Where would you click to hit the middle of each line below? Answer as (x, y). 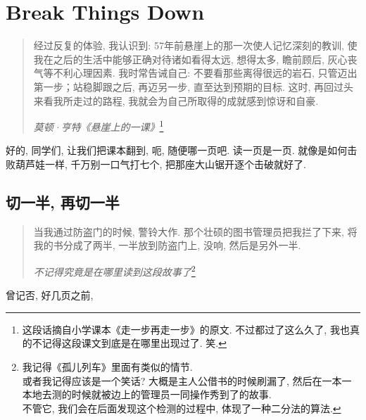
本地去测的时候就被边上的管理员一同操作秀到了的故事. (147, 394)
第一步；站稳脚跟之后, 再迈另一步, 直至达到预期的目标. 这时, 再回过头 (194, 86)
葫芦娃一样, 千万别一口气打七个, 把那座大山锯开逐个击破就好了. (160, 164)
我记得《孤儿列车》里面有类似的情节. (107, 366)
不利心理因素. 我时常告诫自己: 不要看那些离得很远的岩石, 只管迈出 (205, 73)
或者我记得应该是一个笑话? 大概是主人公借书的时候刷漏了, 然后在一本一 (187, 380)
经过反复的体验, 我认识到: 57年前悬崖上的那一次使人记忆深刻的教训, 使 (195, 45)
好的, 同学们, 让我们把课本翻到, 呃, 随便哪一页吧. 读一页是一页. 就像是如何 (177, 150)
